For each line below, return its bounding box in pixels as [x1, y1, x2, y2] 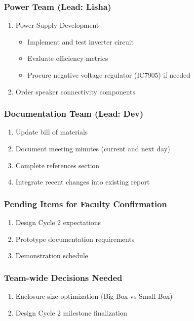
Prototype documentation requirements [15, 233, 135, 244]
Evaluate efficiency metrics [27, 53, 108, 63]
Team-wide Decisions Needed [4, 271, 122, 283]
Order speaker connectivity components [15, 86, 135, 96]
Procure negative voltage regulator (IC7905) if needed [27, 70, 191, 80]
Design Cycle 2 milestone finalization [15, 307, 127, 318]
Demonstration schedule [15, 250, 88, 261]
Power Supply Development [15, 20, 99, 30]
